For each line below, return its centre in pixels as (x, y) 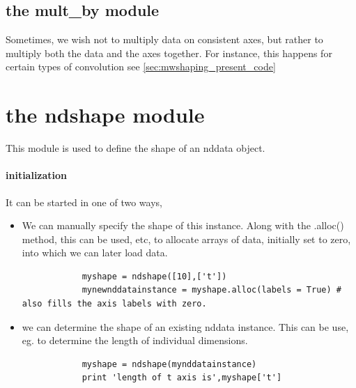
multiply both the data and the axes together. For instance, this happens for (169, 53)
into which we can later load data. (95, 253)
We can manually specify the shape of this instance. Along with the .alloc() (183, 225)
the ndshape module (105, 115)
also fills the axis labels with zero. (114, 304)
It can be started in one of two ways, (84, 202)
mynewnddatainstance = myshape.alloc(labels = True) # (211, 290)
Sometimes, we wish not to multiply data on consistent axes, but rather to (164, 39)
